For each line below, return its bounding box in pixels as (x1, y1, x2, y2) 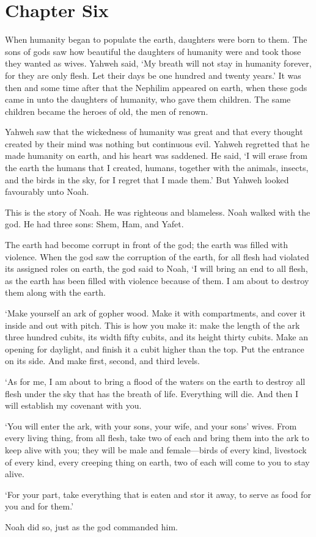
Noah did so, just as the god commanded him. (5, 520, 178, 533)
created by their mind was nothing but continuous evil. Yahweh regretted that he (5, 137, 310, 150)
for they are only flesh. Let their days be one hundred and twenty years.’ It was (5, 68, 301, 81)
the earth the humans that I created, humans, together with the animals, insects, (5, 161, 309, 174)
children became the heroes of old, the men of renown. (5, 104, 208, 117)
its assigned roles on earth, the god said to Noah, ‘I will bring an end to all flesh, (5, 262, 308, 275)
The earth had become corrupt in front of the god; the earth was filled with (5, 238, 288, 251)
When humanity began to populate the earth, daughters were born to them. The (5, 33, 307, 46)
